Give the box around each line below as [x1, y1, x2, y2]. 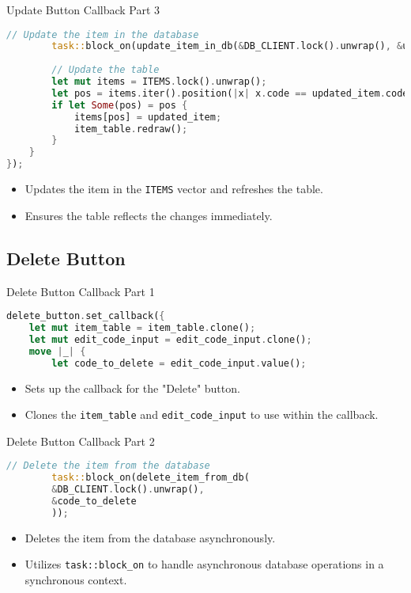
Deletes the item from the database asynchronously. [25, 529, 276, 545]
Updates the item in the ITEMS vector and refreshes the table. [25, 181, 323, 197]
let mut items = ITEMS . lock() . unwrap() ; [51, 76, 267, 88]
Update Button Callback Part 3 [6, 2, 160, 17]
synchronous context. [25, 571, 127, 587]
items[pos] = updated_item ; [74, 111, 222, 123]
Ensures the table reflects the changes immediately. [25, 207, 273, 223]
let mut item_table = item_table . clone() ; [28, 322, 256, 334]
